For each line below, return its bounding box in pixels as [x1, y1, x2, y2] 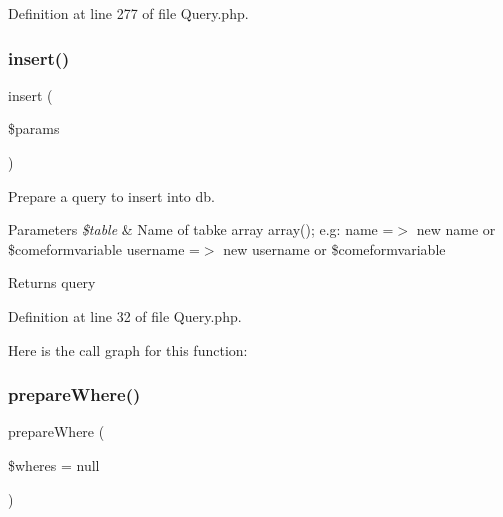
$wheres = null [8, 454, 100, 475]
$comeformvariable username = [8, 238, 200, 259]
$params [8, 118, 60, 139]
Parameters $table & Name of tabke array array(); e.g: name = [8, 219, 394, 240]
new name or [416, 219, 496, 240]
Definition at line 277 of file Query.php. [8, 3, 249, 23]
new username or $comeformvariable [223, 238, 446, 259]
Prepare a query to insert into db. [8, 185, 215, 206]
